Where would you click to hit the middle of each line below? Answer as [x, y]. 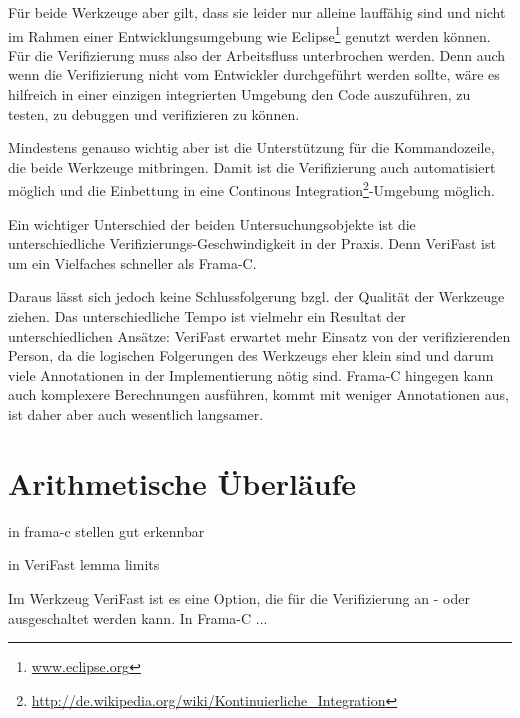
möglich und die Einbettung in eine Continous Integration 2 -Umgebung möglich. [251, 189]
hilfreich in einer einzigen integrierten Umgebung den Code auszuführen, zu [239, 94]
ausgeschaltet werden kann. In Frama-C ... [138, 617]
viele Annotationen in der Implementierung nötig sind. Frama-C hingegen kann [251, 374]
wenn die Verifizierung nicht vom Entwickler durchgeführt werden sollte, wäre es [254, 74]
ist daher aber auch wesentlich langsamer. [136, 414]
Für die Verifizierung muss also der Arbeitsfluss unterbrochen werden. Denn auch [257, 54]
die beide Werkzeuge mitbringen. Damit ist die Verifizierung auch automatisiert [252, 166]
